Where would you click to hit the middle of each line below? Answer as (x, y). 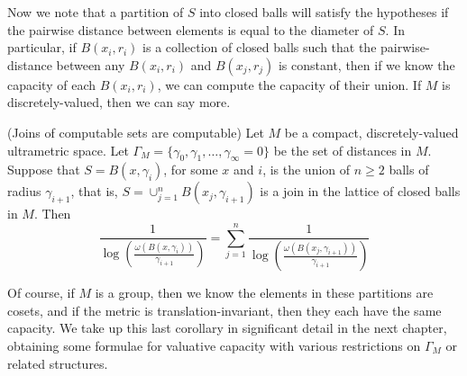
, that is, (94, 191)
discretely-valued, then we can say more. (119, 102)
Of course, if (41, 293)
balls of (409, 170)
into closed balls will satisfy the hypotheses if (324, 12)
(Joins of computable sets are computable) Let (136, 132)
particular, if (42, 47)
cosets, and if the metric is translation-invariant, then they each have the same (224, 310)
